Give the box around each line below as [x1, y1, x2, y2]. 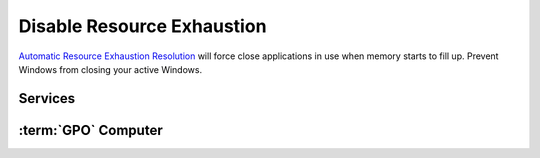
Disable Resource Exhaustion [18, 15, 267, 37]
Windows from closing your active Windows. [18, 63, 203, 75]
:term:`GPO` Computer [18, 121, 164, 139]
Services [18, 90, 76, 107]
